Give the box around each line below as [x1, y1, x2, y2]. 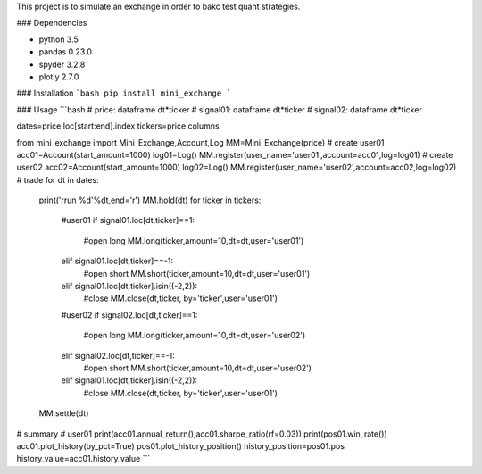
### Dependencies [16, 18, 87, 29]
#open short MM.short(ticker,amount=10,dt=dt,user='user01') [83, 268, 311, 279]
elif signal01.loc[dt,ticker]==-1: [61, 255, 174, 267]
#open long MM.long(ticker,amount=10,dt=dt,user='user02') [83, 330, 306, 341]
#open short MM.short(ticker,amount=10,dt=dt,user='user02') [83, 362, 312, 373]
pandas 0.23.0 [38, 46, 93, 57]
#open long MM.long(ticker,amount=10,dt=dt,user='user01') [83, 235, 304, 245]
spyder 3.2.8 [38, 59, 86, 70]
